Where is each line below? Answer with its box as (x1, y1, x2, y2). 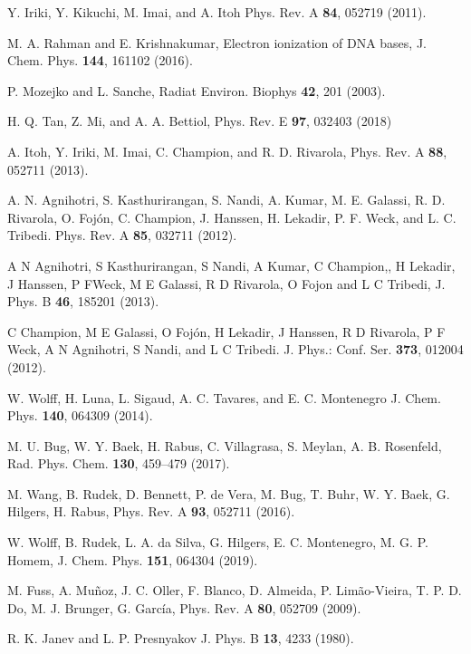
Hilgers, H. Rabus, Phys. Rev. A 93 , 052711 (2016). (7, 502, 295, 521)
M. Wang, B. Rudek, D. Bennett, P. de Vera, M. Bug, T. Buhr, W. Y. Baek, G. (7, 484, 450, 503)
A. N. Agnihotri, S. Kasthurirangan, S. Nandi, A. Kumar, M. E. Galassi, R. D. (7, 190, 446, 209)
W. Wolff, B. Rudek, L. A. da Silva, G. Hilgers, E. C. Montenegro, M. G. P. (7, 533, 428, 552)
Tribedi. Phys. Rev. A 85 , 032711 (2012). (7, 226, 237, 245)
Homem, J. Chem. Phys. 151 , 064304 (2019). (7, 550, 258, 569)
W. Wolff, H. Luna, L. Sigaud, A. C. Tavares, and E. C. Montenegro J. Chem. (7, 388, 441, 407)
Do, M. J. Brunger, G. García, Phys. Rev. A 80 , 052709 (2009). (7, 598, 361, 617)
